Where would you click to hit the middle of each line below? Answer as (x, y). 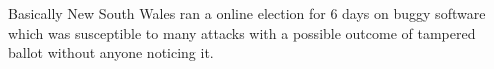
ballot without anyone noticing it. (111, 52)
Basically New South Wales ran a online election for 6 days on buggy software (247, 13)
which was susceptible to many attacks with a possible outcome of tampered (242, 32)
